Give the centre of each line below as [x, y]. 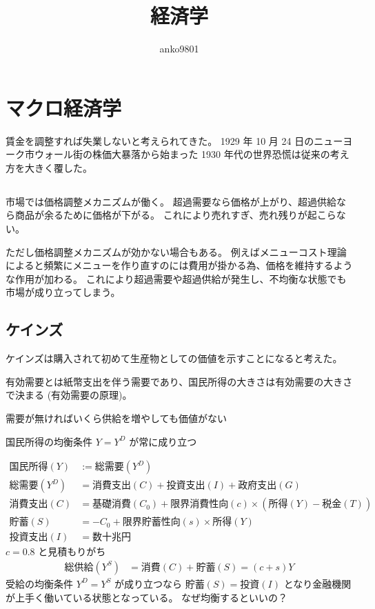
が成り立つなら [148, 583]
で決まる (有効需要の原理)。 [69, 395]
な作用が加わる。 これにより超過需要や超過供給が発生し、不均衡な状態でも [176, 278]
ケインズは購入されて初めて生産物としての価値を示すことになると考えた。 [174, 358]
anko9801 [179, 49]
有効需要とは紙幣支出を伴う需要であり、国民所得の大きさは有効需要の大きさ [179, 381]
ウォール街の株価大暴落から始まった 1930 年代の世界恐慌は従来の [182, 154]
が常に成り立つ [163, 441]
